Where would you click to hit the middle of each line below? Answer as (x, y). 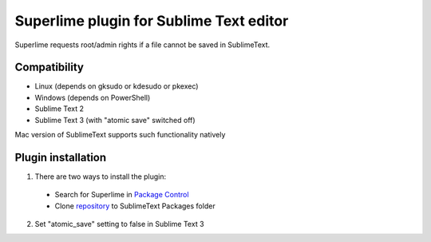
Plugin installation (61, 157)
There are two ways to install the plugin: (101, 177)
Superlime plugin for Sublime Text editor (152, 21)
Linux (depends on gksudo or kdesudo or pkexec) (117, 86)
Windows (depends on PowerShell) (93, 97)
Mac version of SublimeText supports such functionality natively (120, 135)
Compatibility (49, 67)
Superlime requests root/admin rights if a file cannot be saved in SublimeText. (142, 45)
